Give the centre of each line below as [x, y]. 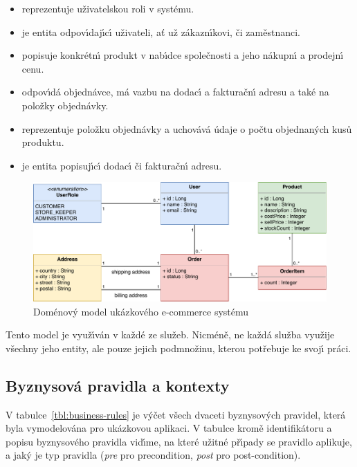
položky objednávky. [65, 105]
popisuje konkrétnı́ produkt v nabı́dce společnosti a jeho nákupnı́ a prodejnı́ [183, 55]
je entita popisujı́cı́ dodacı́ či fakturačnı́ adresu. [122, 165]
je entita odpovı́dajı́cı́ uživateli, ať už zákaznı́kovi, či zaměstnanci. [161, 31]
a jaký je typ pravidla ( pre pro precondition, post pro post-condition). [153, 455]
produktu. [43, 142]
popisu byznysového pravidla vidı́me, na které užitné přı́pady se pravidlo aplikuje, [179, 441]
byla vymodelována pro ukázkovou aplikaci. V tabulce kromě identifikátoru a [169, 428]
